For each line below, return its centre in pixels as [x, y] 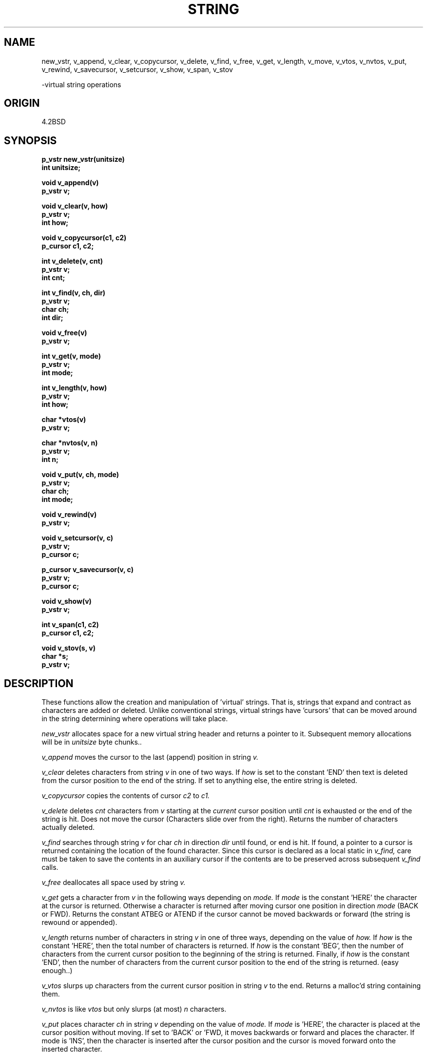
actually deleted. [68, 827]
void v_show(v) [67, 601]
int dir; [52, 318]
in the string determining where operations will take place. [135, 719]
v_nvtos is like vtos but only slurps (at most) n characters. [134, 1009]
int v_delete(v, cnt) [72, 261]
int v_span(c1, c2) [70, 625]
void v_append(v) [70, 183]
